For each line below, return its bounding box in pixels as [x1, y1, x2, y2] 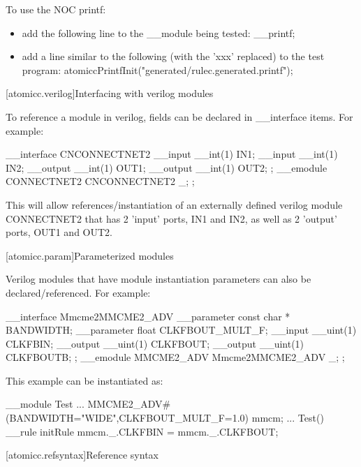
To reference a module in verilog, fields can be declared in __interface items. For [6, 109, 353, 124]
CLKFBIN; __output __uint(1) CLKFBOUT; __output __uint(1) [6, 336, 304, 350]
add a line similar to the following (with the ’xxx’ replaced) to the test [22, 49, 325, 64]
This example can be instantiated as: [6, 373, 163, 387]
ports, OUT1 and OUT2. [6, 225, 112, 239]
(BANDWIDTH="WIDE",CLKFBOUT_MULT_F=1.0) [6, 410, 249, 425]
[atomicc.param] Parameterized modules [6, 248, 174, 262]
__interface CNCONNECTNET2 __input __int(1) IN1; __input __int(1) [6, 147, 338, 161]
